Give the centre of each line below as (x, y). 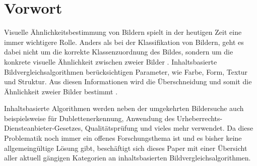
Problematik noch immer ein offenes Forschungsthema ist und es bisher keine (123, 138)
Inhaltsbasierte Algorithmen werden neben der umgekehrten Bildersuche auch (124, 108)
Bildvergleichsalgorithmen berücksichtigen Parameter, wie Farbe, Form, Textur (126, 71)
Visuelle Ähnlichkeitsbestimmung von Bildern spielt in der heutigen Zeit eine (123, 32)
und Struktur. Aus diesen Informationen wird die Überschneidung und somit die (128, 81)
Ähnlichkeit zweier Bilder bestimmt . (61, 91)
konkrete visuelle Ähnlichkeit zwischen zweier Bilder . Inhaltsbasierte (111, 61)
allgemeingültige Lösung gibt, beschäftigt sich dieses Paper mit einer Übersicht (126, 148)
